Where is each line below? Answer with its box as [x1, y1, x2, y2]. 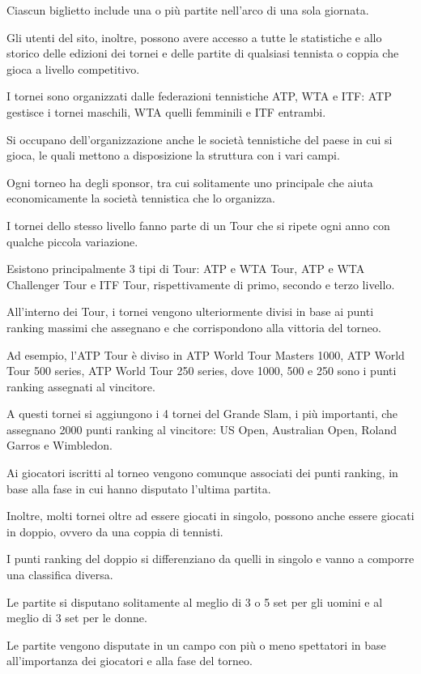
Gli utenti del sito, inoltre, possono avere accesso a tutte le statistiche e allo [6, 28, 382, 45]
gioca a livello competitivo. [6, 60, 140, 77]
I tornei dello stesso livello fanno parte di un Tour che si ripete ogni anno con [6, 216, 390, 233]
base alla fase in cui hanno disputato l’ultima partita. [6, 480, 271, 497]
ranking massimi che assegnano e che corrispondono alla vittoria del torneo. [6, 318, 381, 335]
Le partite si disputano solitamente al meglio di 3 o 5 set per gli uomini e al [6, 593, 383, 610]
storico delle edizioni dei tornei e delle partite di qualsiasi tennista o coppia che [6, 45, 399, 62]
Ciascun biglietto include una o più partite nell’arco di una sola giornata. [6, 2, 369, 18]
